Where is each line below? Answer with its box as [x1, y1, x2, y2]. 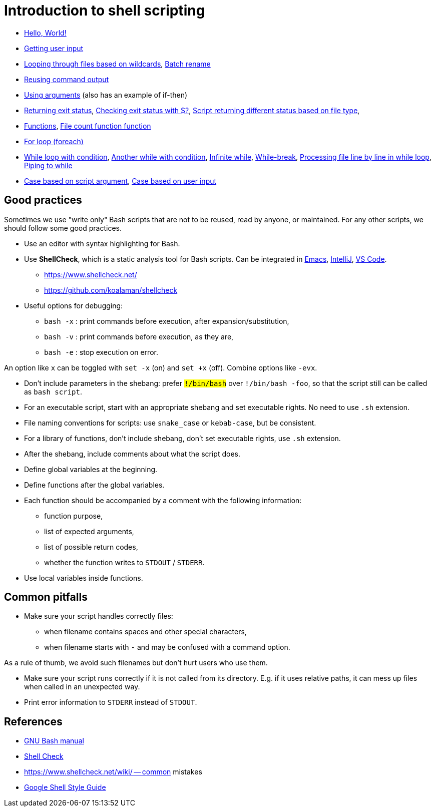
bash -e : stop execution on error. [44, 347, 158, 356]
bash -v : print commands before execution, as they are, [44, 332, 234, 341]
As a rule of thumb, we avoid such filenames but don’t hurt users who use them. [4, 658, 268, 667]
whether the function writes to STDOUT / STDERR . [44, 558, 205, 567]
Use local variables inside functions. [24, 573, 143, 582]
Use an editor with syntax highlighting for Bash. [24, 239, 180, 248]
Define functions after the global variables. [24, 480, 165, 489]
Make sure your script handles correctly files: [24, 612, 173, 621]
